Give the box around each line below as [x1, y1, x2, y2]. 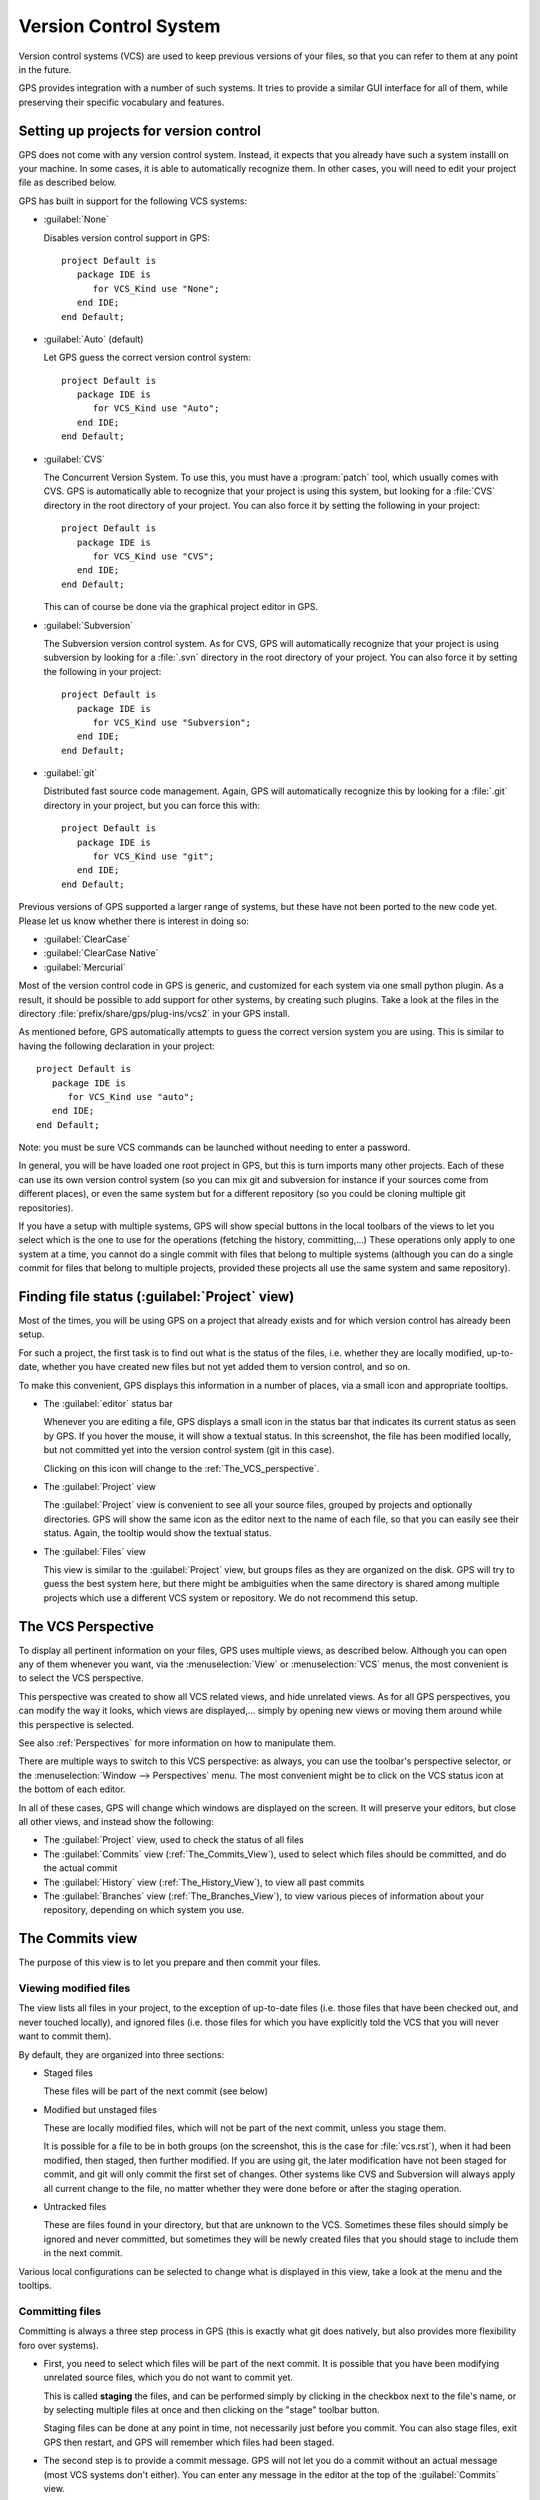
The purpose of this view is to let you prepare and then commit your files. [18, 1956, 321, 1969]
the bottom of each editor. [18, 1783, 126, 1795]
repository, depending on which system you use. [43, 1904, 245, 1916]
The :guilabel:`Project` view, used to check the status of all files [43, 1834, 304, 1846]
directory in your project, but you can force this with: [43, 799, 260, 811]
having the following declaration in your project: [18, 1040, 215, 1052]
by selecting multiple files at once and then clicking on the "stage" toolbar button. [43, 2404, 380, 2416]
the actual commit [43, 1862, 118, 1874]
